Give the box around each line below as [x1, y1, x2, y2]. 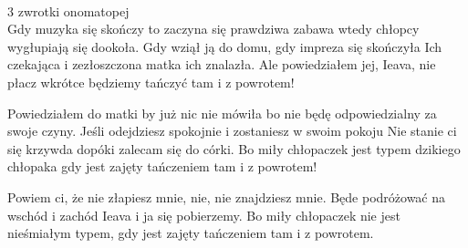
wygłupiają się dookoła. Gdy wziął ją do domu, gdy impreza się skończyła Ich [7, 36, 442, 56]
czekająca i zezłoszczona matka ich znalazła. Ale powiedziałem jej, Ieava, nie [7, 55, 436, 74]
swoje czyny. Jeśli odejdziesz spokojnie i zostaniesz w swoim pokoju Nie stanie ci [7, 121, 457, 140]
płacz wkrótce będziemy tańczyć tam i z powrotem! [7, 72, 295, 91]
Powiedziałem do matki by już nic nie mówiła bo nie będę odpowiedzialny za [7, 103, 437, 122]
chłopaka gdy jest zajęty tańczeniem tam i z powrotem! [7, 157, 317, 176]
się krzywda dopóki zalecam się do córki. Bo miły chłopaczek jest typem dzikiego [7, 139, 461, 158]
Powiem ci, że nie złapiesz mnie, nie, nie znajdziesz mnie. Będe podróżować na [7, 187, 446, 206]
